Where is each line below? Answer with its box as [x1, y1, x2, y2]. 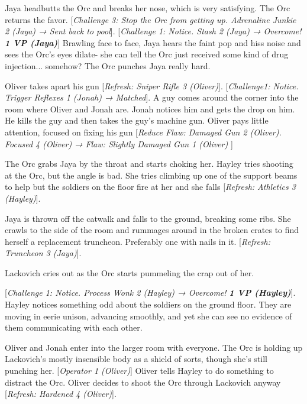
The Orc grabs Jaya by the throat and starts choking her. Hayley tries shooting [5, 157, 293, 170]
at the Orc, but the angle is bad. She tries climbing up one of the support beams [5, 169, 298, 181]
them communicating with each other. [5, 321, 143, 334]
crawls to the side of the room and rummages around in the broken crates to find [5, 224, 299, 236]
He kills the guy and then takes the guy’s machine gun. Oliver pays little [5, 114, 269, 127]
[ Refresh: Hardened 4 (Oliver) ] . [5, 387, 117, 400]
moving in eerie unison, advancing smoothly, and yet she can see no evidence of [5, 309, 292, 322]
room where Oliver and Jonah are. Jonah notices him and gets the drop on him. [5, 102, 295, 115]
